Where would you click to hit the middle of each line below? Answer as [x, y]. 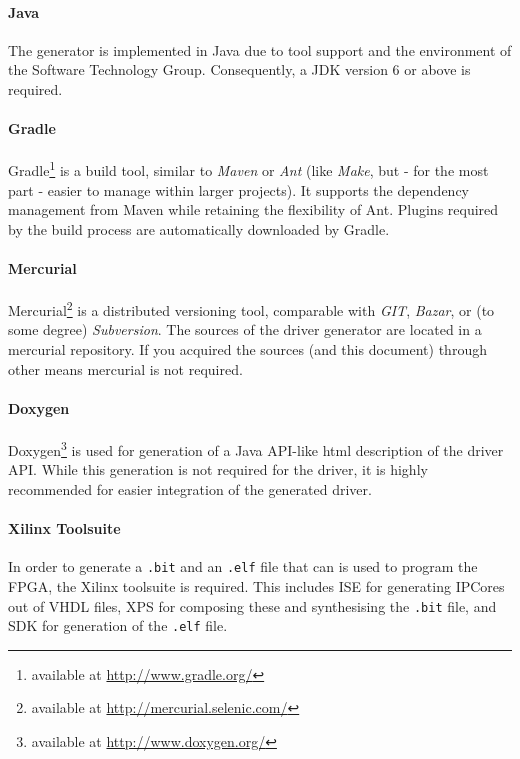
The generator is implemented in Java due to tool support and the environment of [260, 49]
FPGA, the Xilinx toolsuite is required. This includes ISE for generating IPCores [256, 585]
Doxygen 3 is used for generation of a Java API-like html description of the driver [256, 448]
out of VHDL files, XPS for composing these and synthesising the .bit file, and [252, 605]
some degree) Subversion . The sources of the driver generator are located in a [245, 329]
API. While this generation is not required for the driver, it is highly [218, 469]
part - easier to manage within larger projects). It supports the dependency [238, 189]
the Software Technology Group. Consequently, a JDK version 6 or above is [239, 69]
